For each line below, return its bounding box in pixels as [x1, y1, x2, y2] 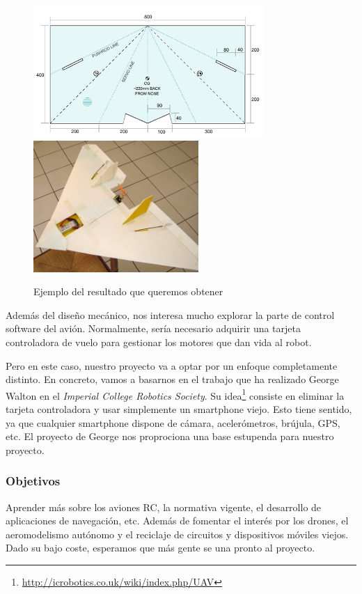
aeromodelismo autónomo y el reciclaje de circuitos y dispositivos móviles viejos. [6, 526, 349, 541]
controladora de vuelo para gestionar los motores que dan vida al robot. [6, 334, 312, 349]
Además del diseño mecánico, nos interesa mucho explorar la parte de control [6, 307, 335, 322]
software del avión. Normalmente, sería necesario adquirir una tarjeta [6, 321, 301, 336]
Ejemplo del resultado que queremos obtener [33, 284, 223, 299]
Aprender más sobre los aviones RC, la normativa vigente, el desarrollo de [6, 499, 322, 514]
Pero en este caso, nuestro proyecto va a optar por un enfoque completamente [6, 358, 338, 373]
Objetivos [6, 472, 61, 490]
